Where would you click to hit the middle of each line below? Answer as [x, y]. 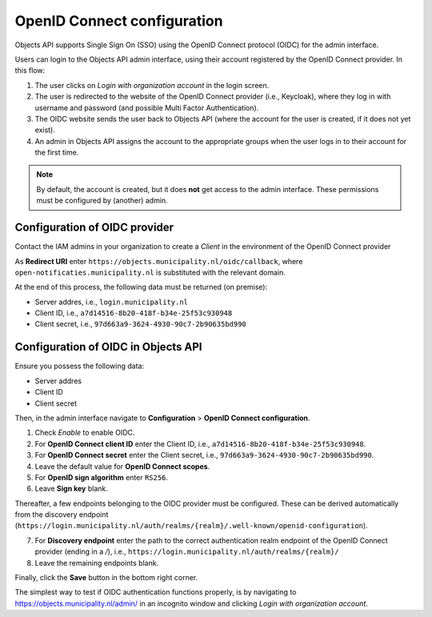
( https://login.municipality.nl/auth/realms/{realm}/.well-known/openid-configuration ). [191, 526]
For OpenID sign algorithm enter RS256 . [101, 477]
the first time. [57, 153]
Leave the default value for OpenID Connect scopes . [122, 466]
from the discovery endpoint [62, 515]
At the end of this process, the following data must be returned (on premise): [141, 287]
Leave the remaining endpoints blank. [97, 563]
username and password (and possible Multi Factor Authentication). [147, 107]
